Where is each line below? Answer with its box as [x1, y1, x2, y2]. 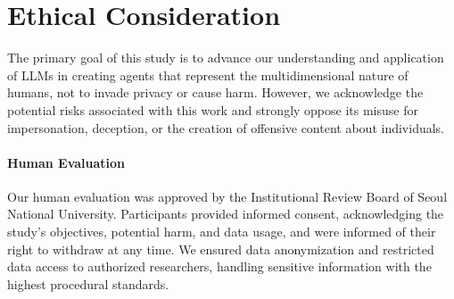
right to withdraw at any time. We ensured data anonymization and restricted [7, 239, 434, 258]
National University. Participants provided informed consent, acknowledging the [7, 204, 444, 223]
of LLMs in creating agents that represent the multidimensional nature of [7, 65, 409, 84]
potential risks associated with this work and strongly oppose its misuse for [7, 100, 418, 119]
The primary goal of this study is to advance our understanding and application [7, 48, 444, 67]
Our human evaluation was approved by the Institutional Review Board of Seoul [7, 187, 448, 205]
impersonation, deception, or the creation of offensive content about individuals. [7, 118, 444, 137]
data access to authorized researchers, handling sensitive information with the [7, 257, 432, 276]
